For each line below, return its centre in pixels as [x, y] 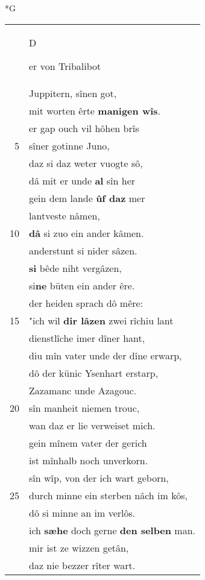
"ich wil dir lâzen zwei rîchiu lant [101, 320]
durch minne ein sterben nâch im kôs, [108, 495]
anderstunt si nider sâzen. [83, 250]
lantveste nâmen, [65, 215]
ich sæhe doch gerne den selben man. [112, 530]
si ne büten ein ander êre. [82, 285]
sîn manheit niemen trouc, [84, 408]
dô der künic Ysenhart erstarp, [94, 373]
